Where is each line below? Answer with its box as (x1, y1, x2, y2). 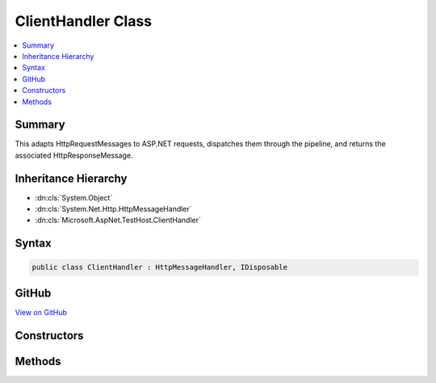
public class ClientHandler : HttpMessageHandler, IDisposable (31, 263, 288, 272)
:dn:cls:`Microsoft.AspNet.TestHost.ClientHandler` (35, 215, 202, 225)
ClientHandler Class (15, 12, 153, 30)
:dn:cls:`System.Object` (35, 192, 113, 202)
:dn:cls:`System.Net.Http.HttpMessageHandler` (35, 204, 193, 214)
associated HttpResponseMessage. (15, 150, 133, 160)
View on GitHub (15, 307, 68, 317)
